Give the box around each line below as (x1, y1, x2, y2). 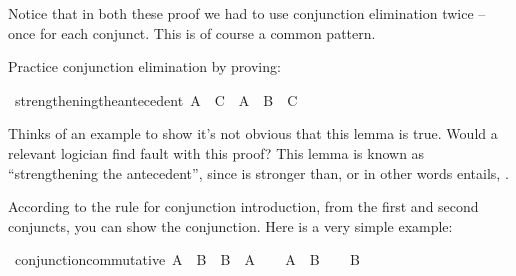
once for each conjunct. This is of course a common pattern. (8, 22, 376, 43)
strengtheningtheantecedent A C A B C (14, 89, 298, 110)
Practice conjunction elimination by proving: (8, 56, 281, 77)
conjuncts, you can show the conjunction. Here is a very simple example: (8, 215, 453, 236)
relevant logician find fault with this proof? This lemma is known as (8, 142, 425, 163)
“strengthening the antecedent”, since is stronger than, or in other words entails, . (8, 162, 509, 183)
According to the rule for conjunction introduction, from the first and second (8, 196, 479, 217)
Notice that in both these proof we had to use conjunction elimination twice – (8, 3, 486, 23)
